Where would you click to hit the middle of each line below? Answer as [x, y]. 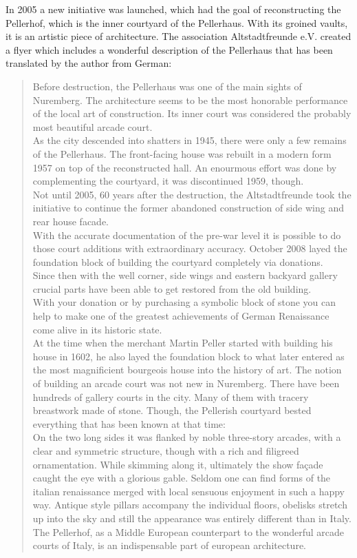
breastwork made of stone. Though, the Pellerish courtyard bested [172, 410]
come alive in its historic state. [97, 329]
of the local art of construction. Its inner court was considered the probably [192, 113]
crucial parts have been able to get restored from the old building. [172, 288]
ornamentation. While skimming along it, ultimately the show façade [178, 464]
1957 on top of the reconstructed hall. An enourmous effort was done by [185, 167]
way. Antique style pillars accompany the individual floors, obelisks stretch [190, 505]
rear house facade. [71, 221]
